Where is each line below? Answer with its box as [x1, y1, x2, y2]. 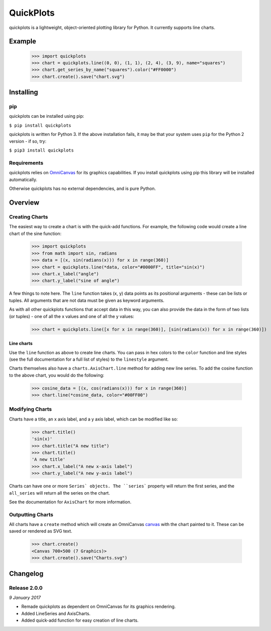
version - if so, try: [9, 138, 47, 144]
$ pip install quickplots [9, 123, 72, 128]
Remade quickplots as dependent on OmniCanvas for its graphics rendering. [21, 604, 176, 609]
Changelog [9, 569, 44, 578]
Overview [9, 198, 40, 207]
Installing [9, 88, 39, 97]
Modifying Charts [9, 406, 52, 413]
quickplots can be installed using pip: [9, 113, 84, 119]
